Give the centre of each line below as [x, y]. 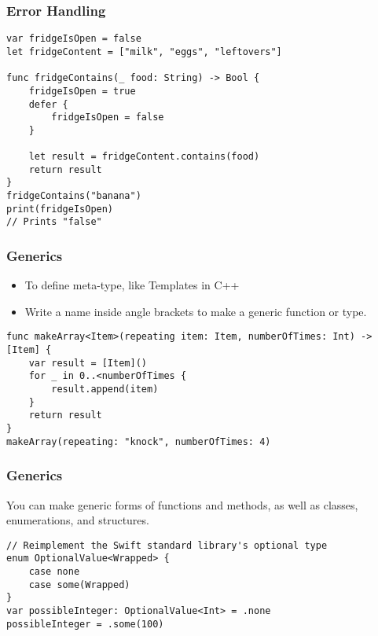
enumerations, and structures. [78, 520]
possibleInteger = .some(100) [85, 624]
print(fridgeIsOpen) [60, 209]
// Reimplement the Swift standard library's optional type [167, 545]
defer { [48, 104]
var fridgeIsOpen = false [74, 39]
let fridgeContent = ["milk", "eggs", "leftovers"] [144, 51]
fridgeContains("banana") [74, 196]
